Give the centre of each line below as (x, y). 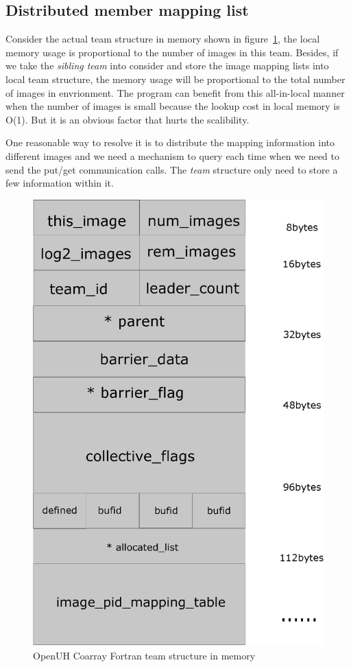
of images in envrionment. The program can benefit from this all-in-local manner (175, 92)
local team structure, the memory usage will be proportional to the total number (175, 79)
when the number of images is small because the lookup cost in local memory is (173, 106)
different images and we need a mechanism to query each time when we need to (173, 155)
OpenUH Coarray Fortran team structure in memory (144, 655)
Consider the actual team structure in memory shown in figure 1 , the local (163, 39)
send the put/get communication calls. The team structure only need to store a (172, 169)
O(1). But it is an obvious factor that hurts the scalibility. (128, 119)
